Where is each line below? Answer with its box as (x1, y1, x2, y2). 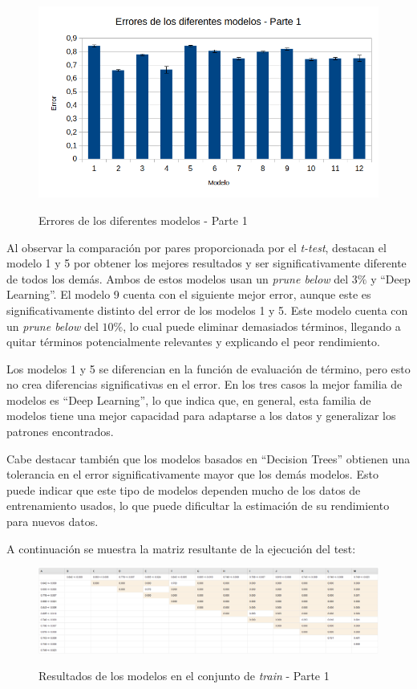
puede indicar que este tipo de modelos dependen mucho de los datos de (6, 481, 361, 498)
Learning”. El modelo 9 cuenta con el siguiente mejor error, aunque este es (6, 286, 371, 303)
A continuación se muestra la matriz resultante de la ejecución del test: (6, 540, 356, 556)
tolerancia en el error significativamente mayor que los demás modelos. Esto (6, 466, 379, 483)
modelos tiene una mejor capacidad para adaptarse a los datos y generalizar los (6, 407, 396, 424)
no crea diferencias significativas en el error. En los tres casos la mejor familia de (6, 376, 403, 393)
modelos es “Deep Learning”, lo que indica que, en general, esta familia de (6, 391, 371, 408)
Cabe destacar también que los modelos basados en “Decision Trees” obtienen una (6, 450, 411, 467)
